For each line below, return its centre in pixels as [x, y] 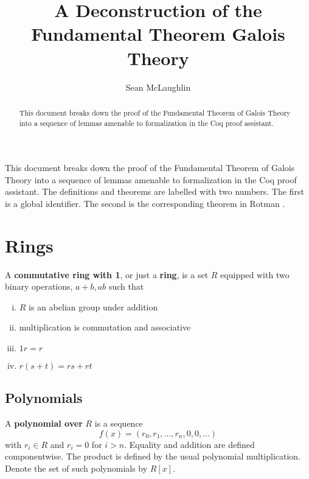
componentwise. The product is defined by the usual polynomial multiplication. [153, 456]
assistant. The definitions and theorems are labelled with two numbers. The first [154, 191]
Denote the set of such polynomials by [76, 468]
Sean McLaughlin [158, 87]
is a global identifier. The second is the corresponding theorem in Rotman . [145, 203]
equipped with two [255, 274]
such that [126, 286]
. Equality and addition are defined [189, 444]
